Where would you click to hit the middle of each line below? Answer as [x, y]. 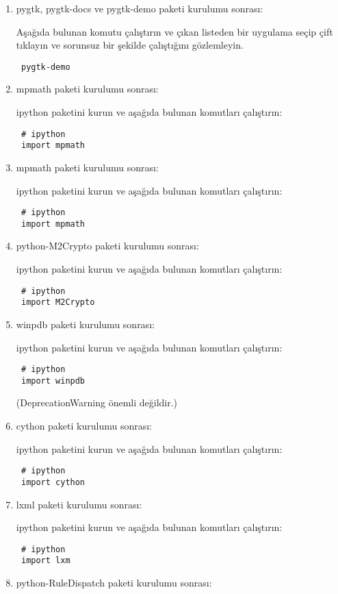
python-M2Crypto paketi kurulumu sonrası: [107, 246]
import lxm [45, 561]
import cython [53, 482]
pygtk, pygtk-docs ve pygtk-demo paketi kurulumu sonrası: [140, 8]
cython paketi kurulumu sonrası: [84, 426]
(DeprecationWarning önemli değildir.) [97, 403]
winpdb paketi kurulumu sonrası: [85, 324]
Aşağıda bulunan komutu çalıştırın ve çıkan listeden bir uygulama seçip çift [174, 31]
